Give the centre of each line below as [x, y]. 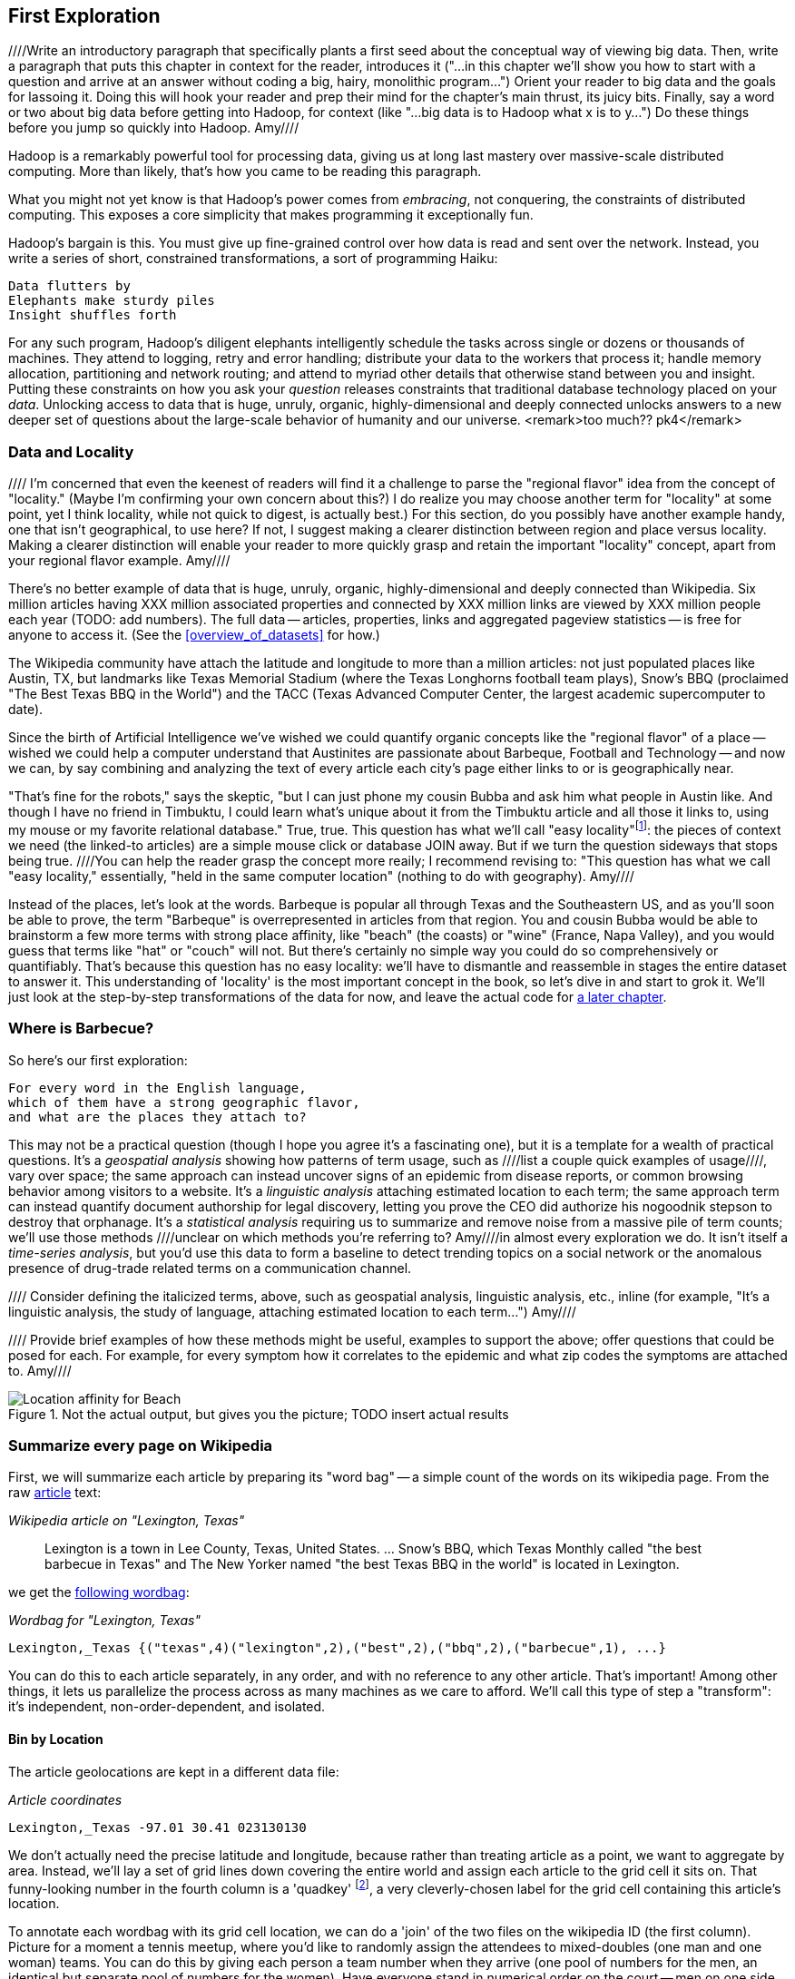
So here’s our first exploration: [98, 1060]
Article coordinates [65, 1799]
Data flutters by [69, 286]
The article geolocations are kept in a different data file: [174, 1771]
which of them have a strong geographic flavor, [184, 1102]
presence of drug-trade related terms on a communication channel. [210, 1268]
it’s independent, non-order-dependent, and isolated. [167, 1707]
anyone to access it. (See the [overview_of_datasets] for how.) [194, 635]
